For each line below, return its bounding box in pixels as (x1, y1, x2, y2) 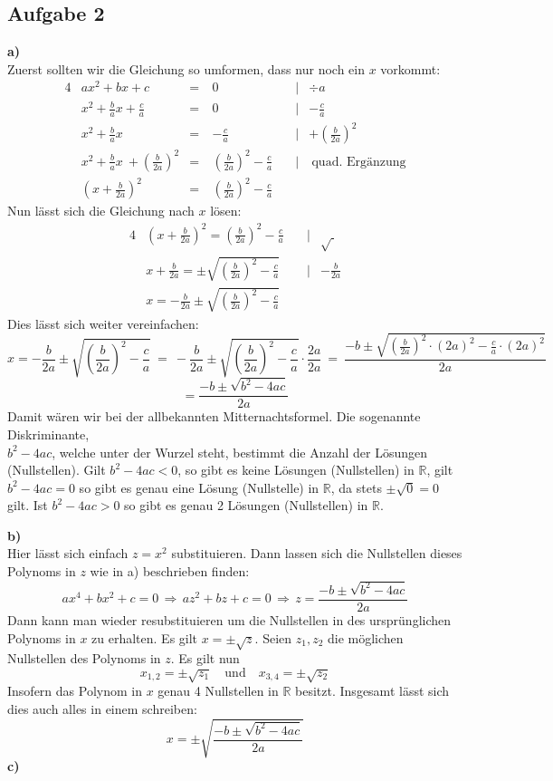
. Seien (254, 628, 292, 647)
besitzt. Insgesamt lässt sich (295, 681, 450, 700)
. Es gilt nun (170, 649, 240, 668)
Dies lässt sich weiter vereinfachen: (7, 313, 199, 333)
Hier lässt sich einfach (7, 544, 129, 563)
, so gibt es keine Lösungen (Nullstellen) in (177, 460, 415, 479)
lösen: (210, 201, 242, 220)
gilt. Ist (7, 496, 48, 515)
